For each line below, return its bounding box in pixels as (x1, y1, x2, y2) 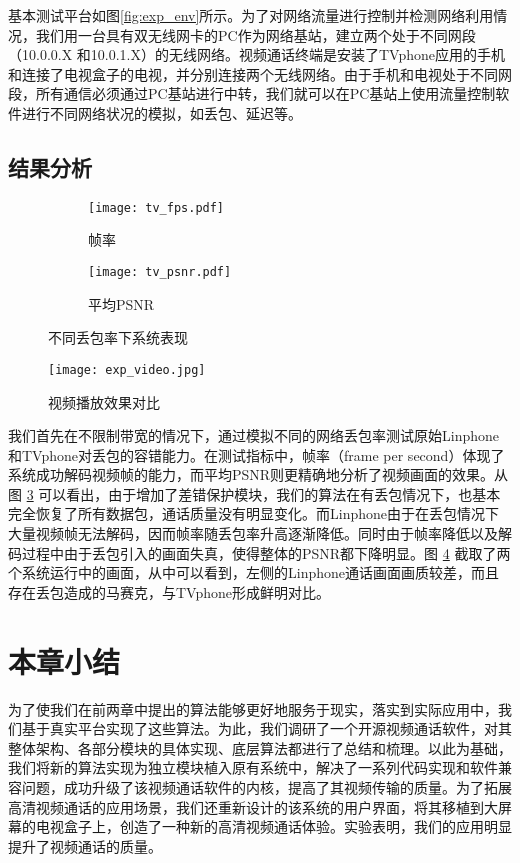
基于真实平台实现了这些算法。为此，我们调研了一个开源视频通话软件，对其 (21, 718, 512, 739)
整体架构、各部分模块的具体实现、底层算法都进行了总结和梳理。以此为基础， (8, 737, 512, 758)
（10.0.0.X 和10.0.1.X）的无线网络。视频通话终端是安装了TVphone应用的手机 (8, 44, 506, 65)
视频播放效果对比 (48, 391, 160, 412)
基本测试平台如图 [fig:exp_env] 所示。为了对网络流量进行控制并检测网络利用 (8, 5, 494, 25)
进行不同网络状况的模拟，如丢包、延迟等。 (21, 102, 302, 123)
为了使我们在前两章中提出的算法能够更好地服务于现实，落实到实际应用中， (8, 698, 498, 719)
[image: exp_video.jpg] (48, 362, 206, 377)
